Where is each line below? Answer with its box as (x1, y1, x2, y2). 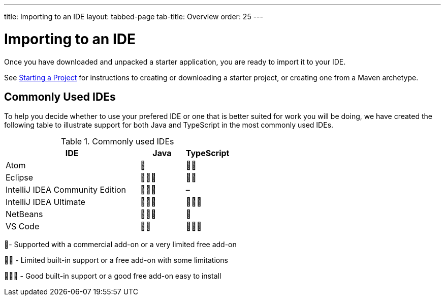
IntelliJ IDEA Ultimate (6, 197, 85, 207)
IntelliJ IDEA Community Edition (6, 185, 126, 195)
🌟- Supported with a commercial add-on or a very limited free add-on (4, 240, 237, 249)
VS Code (6, 221, 40, 232)
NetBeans (6, 209, 43, 220)
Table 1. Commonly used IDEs (60, 136, 174, 147)
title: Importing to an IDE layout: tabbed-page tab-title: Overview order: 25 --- (4, 12, 263, 21)
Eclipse (6, 172, 34, 183)
